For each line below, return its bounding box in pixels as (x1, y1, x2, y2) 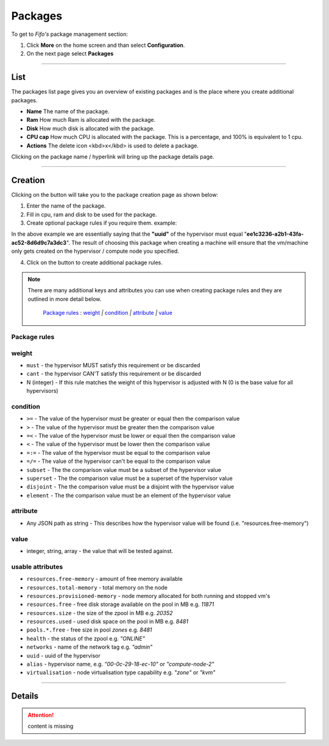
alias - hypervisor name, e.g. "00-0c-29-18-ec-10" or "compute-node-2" (26, 661, 214, 668)
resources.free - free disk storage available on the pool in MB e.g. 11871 (26, 600, 214, 608)
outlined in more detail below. (27, 295, 102, 303)
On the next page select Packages (26, 50, 114, 57)
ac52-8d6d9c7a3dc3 (11, 239, 67, 246)
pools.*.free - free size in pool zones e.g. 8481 (26, 626, 152, 633)
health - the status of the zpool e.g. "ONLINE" (26, 635, 146, 642)
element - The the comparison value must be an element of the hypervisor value (26, 491, 231, 499)
